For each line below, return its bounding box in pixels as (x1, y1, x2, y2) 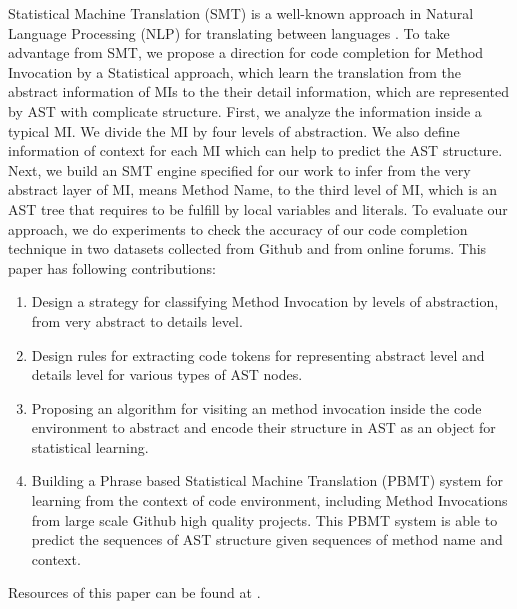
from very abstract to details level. (31, 310, 243, 331)
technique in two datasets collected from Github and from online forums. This (8, 238, 487, 259)
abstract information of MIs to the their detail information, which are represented (8, 81, 510, 102)
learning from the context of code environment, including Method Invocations (31, 490, 508, 511)
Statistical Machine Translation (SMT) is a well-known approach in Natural (8, 3, 474, 23)
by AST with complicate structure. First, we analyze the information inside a (8, 100, 482, 121)
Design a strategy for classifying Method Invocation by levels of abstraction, (31, 291, 499, 312)
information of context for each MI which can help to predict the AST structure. (8, 140, 503, 161)
